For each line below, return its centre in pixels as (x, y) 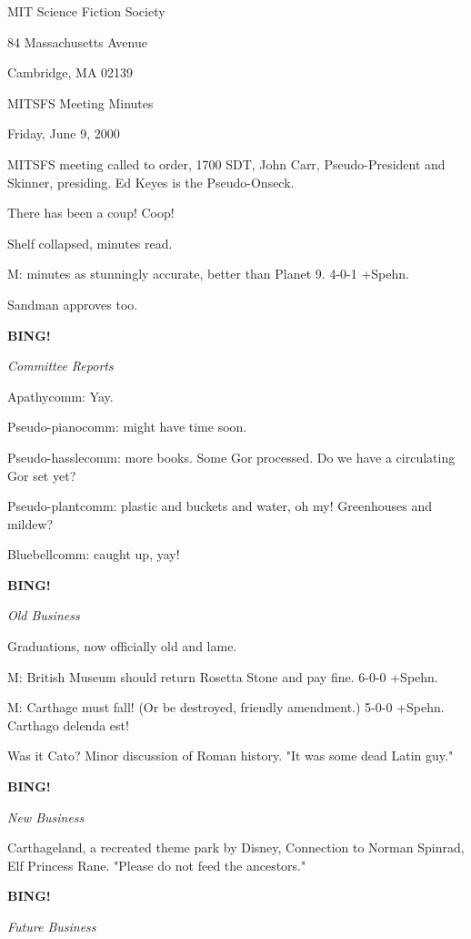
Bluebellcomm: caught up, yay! (94, 554)
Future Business (52, 926)
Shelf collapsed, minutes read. (90, 243)
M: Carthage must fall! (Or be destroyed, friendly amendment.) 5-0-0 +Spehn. (226, 707)
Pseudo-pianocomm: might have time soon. (127, 427)
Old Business (44, 615)
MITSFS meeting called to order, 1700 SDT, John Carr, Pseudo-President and (226, 163)
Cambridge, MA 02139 (70, 72)
